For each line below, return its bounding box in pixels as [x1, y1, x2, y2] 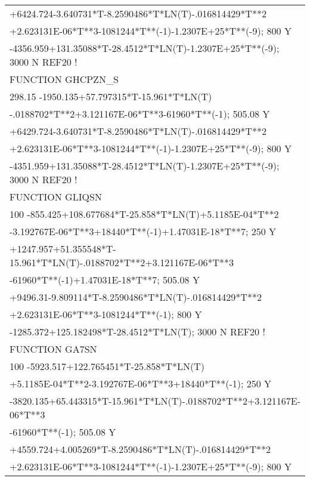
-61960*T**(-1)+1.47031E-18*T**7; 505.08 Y [10, 273, 200, 286]
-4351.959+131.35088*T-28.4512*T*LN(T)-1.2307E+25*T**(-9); [10, 159, 280, 172]
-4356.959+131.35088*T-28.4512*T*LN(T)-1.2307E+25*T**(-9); [10, 41, 280, 55]
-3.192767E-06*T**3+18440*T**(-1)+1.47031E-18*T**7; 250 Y [10, 224, 277, 238]
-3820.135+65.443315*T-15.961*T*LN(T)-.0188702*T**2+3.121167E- [10, 394, 301, 408]
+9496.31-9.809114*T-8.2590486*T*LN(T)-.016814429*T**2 [10, 290, 262, 304]
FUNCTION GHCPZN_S [10, 72, 119, 86]
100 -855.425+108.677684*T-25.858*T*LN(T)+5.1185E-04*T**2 [10, 207, 279, 221]
